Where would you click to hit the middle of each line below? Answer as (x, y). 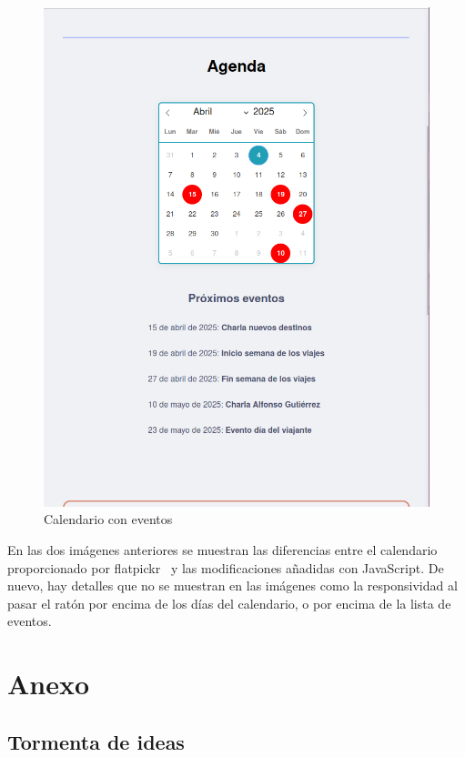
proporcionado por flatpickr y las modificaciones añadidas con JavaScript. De (226, 567)
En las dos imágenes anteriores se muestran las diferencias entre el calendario (222, 549)
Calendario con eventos (108, 519)
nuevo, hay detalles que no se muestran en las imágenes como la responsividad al (232, 585)
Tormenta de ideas (96, 741)
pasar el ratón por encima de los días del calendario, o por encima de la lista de (229, 603)
